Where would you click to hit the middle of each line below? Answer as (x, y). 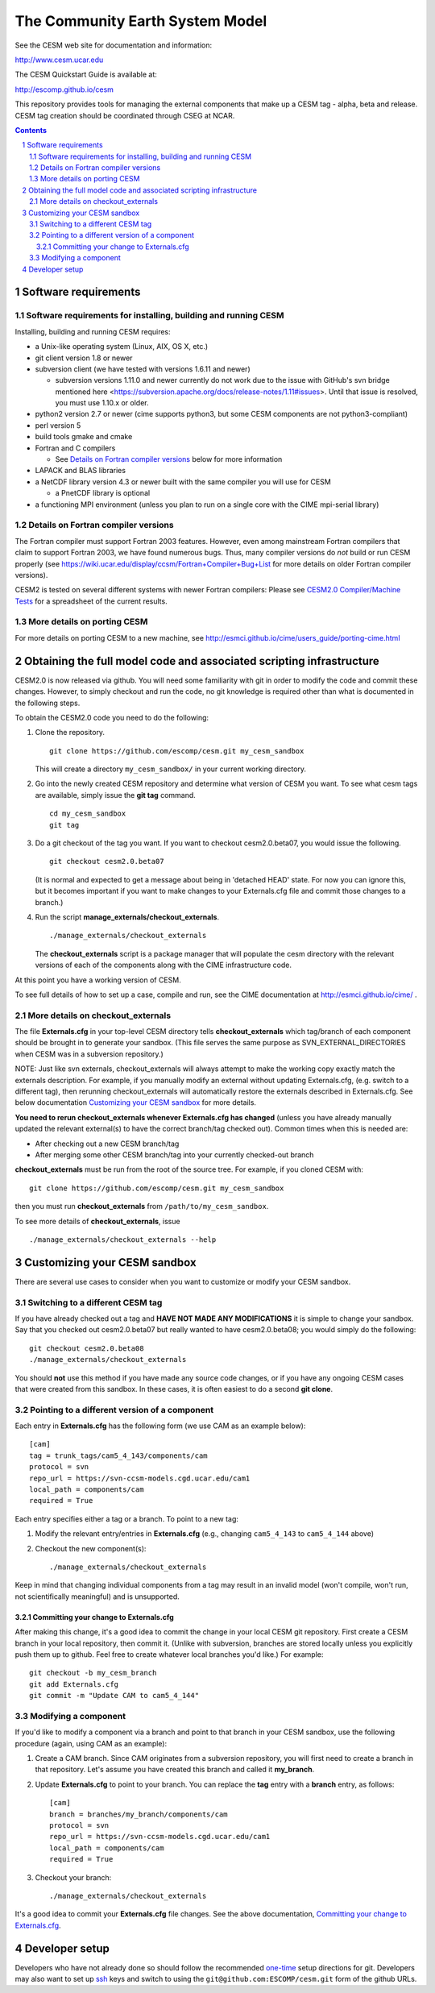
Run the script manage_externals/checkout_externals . (127, 917)
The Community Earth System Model (141, 21)
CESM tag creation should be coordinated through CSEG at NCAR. (125, 115)
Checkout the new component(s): (91, 1548)
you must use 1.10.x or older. (102, 403)
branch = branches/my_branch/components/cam (139, 1814)
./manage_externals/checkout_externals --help (123, 1239)
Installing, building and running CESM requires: (93, 331)
